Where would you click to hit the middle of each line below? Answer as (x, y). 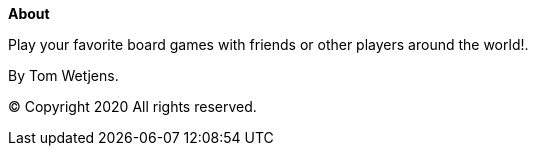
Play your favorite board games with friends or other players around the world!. (268, 44)
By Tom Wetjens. (63, 75)
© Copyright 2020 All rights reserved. (132, 106)
